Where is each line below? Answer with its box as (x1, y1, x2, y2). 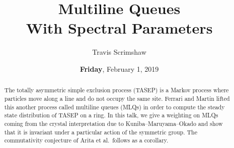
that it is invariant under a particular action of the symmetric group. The (4, 127, 197, 136)
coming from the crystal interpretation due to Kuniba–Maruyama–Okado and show (4, 119, 223, 127)
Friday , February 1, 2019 (80, 63, 159, 74)
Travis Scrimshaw (92, 47, 146, 57)
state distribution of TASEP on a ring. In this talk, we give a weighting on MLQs (4, 111, 218, 119)
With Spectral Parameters (26, 18, 213, 38)
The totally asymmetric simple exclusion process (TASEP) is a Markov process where (4, 86, 229, 94)
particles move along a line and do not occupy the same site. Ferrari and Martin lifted (4, 94, 230, 102)
